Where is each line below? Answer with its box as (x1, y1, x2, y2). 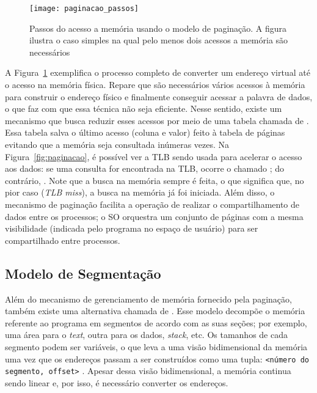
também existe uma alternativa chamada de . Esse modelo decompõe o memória (5, 304, 305, 317)
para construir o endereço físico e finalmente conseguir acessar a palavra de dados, (5, 90, 313, 103)
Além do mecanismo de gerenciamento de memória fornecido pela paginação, (5, 292, 292, 305)
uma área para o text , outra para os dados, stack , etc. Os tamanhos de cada (5, 328, 288, 341)
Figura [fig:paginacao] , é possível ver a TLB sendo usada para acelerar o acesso (5, 150, 302, 163)
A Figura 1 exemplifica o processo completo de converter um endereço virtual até (5, 66, 310, 79)
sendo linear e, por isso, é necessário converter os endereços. (5, 376, 228, 389)
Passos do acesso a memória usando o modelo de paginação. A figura (29, 21, 287, 34)
